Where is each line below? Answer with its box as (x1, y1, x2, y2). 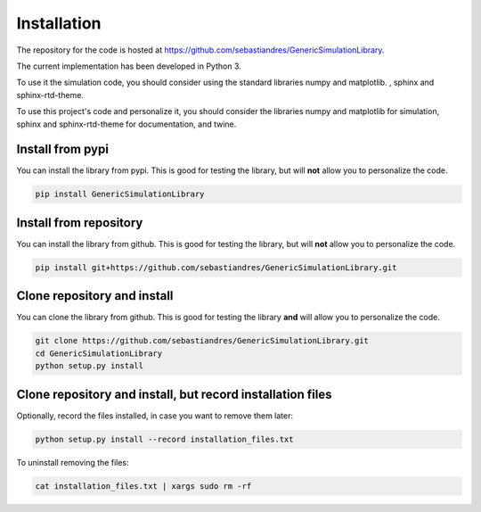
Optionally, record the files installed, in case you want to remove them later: (16, 410, 294, 421)
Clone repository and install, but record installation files (16, 386, 332, 401)
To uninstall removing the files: (16, 457, 129, 467)
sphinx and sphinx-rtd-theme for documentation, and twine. (16, 119, 237, 129)
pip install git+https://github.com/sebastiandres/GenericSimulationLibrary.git (35, 262, 397, 272)
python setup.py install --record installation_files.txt (35, 434, 294, 444)
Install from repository (16, 215, 143, 230)
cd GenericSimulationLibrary (35, 348, 163, 359)
